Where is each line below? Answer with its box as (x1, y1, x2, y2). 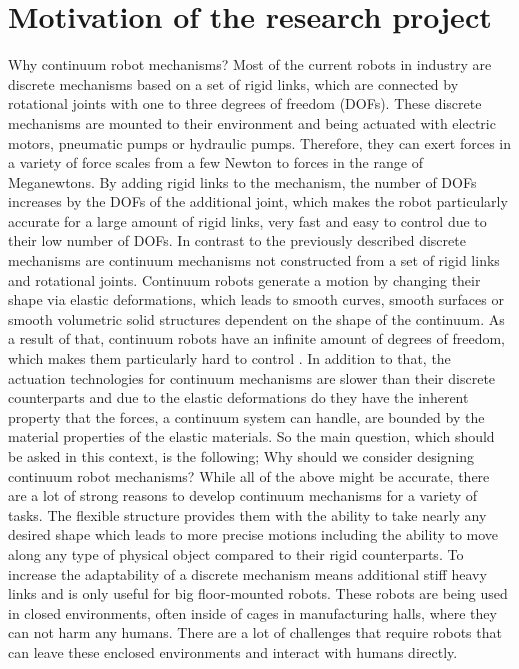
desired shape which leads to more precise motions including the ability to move (8, 524, 499, 545)
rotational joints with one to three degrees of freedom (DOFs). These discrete (8, 93, 482, 114)
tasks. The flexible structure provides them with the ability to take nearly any (8, 504, 487, 525)
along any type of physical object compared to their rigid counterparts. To (8, 543, 464, 564)
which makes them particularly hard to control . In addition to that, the (8, 348, 451, 369)
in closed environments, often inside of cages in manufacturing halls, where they (8, 602, 497, 623)
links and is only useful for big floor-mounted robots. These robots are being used (8, 583, 508, 604)
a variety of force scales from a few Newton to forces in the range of (8, 152, 423, 173)
